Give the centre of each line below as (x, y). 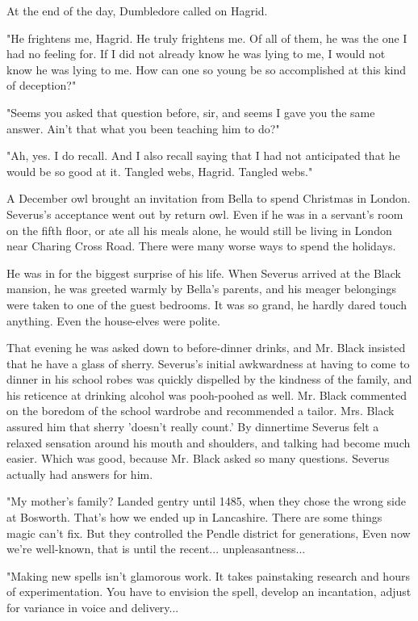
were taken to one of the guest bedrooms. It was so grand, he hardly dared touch (207, 304)
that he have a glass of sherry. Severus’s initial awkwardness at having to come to (208, 363)
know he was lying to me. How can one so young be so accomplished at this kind (206, 69)
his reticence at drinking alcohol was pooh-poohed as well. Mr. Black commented (207, 394)
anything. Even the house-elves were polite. (113, 320)
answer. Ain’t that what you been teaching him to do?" (143, 128)
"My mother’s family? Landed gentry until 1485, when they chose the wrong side (206, 501)
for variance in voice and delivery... (93, 607)
